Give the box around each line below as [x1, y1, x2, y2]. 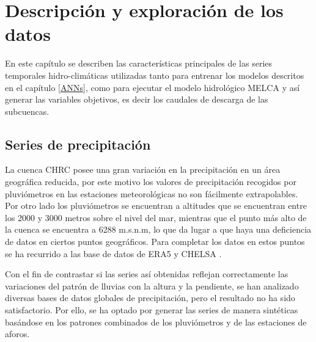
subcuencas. [5, 104, 50, 117]
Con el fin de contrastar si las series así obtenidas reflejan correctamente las [5, 267, 288, 280]
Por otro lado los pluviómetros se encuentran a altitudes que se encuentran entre [5, 199, 307, 212]
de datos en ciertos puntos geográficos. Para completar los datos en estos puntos [5, 235, 305, 248]
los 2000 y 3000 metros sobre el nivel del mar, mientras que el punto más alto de [5, 211, 307, 224]
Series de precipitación [5, 134, 151, 153]
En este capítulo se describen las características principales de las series [5, 57, 273, 70]
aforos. [5, 327, 30, 340]
